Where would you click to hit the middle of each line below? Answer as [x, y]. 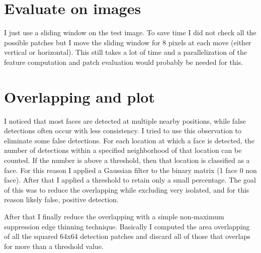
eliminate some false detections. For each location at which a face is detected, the [129, 140]
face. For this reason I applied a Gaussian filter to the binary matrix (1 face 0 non [130, 170]
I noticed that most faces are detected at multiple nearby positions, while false [125, 120]
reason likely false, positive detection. [61, 199]
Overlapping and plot [79, 96]
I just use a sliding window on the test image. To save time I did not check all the [130, 32]
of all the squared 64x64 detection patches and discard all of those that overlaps [127, 236]
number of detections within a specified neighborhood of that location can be [123, 150]
